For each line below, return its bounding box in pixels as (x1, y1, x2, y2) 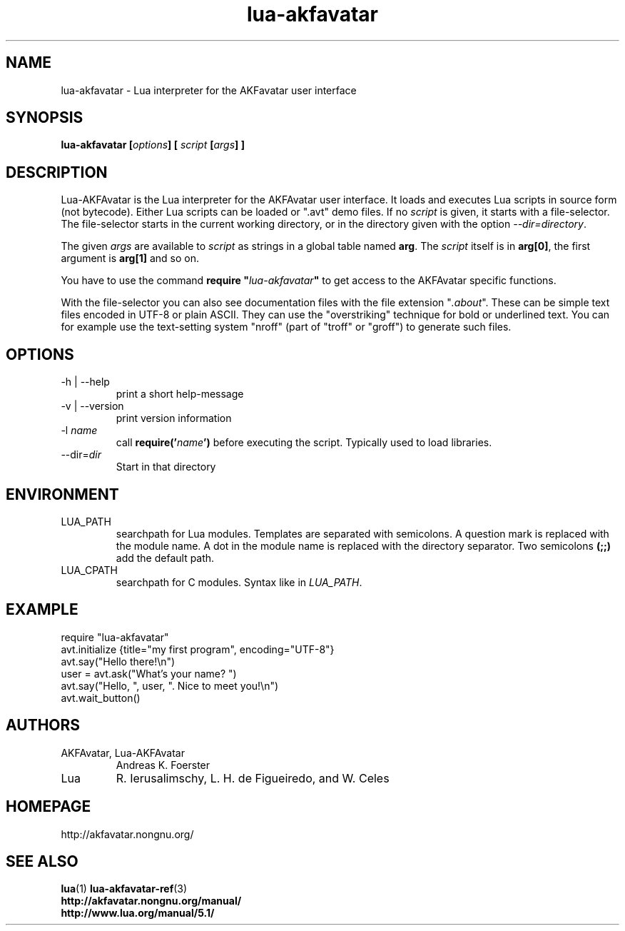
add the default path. (116, 551, 215, 564)
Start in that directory (116, 461, 216, 473)
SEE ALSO (6, 852, 78, 870)
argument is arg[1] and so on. (61, 252, 200, 265)
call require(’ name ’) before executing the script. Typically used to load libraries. (116, 436, 492, 449)
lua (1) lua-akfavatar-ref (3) (61, 882, 188, 895)
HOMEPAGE (6, 797, 91, 816)
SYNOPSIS (6, 109, 83, 127)
